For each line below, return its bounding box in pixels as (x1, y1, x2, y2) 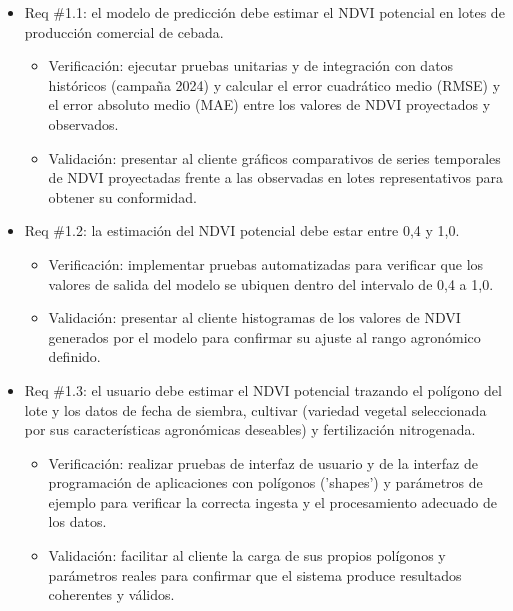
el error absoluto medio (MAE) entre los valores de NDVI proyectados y (48, 94, 491, 115)
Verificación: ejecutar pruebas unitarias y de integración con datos (48, 55, 454, 76)
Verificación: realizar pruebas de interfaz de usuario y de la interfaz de (48, 452, 478, 473)
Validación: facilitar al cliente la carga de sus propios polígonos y (48, 545, 446, 566)
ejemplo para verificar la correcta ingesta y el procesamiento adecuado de (48, 491, 497, 512)
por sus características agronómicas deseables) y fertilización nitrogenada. (24, 419, 476, 440)
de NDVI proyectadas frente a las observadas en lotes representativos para (48, 167, 503, 188)
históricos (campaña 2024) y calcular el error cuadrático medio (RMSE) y (48, 74, 501, 95)
